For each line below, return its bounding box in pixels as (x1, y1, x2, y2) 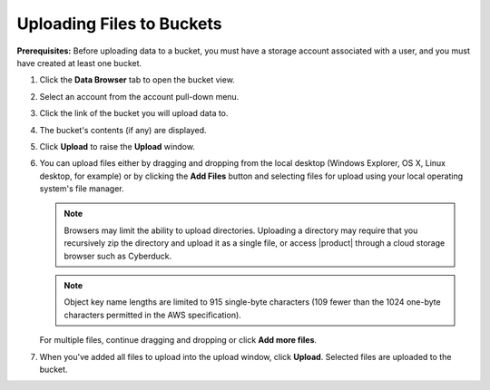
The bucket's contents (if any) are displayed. (39, 124, 207, 135)
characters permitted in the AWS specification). (64, 309, 242, 320)
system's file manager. (39, 183, 124, 194)
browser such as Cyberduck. (64, 250, 172, 261)
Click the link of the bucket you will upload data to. (39, 108, 229, 119)
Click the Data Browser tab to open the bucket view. (39, 74, 235, 85)
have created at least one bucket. (16, 57, 142, 68)
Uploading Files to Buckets (16, 14, 222, 34)
